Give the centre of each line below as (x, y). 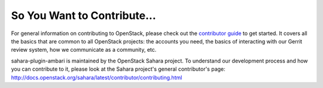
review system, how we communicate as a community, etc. (84, 50)
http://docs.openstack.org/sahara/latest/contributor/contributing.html (97, 77)
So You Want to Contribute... (84, 15)
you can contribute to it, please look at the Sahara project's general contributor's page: (118, 69)
